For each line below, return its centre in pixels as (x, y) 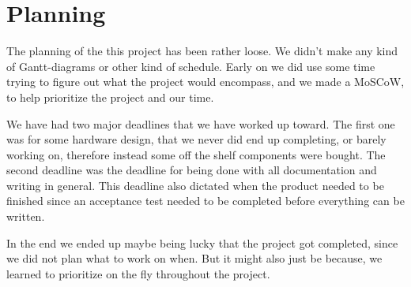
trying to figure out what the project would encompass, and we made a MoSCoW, (205, 82)
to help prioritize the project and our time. (110, 97)
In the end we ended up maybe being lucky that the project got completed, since (202, 242)
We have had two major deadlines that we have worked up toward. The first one (201, 123)
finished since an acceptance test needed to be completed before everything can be (205, 201)
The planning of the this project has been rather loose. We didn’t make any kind (202, 51)
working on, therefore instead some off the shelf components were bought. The (196, 154)
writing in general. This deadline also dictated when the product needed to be (195, 185)
